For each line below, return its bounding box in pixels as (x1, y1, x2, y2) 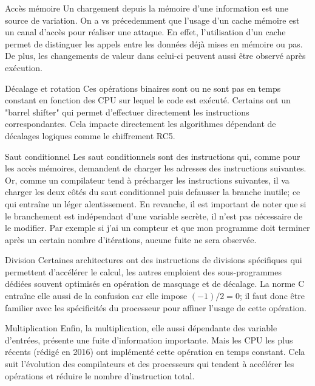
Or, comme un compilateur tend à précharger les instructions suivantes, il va (5, 173, 290, 186)
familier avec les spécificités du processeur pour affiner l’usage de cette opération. (5, 301, 307, 314)
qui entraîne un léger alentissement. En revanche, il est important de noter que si (5, 197, 307, 210)
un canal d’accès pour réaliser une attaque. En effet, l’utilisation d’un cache (5, 26, 286, 38)
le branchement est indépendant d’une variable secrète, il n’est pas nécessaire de (5, 209, 303, 222)
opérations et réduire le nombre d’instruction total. (5, 369, 195, 382)
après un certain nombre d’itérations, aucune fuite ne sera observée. (5, 233, 257, 246)
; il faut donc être (239, 289, 305, 302)
